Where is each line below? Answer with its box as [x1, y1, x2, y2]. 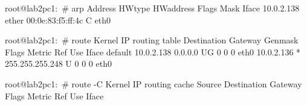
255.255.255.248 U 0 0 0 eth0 [5, 57, 112, 70]
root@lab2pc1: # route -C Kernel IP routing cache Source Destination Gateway [5, 77, 302, 90]
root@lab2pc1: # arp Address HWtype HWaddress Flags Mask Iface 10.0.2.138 [5, 2, 300, 14]
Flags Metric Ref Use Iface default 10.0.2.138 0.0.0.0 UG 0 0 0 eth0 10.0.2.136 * [5, 45, 301, 58]
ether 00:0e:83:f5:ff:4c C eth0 [5, 13, 111, 26]
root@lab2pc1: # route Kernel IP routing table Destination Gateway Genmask [5, 34, 299, 46]
